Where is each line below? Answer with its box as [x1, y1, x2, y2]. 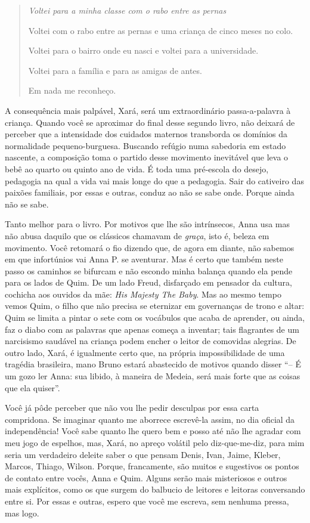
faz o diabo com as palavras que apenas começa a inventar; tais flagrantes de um [5, 323, 299, 335]
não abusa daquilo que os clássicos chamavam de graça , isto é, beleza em [5, 229, 269, 242]
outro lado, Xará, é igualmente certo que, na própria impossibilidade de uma [5, 346, 285, 358]
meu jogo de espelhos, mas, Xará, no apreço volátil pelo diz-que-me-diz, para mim [5, 437, 305, 448]
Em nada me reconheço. [28, 84, 116, 97]
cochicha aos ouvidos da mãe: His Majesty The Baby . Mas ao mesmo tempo [5, 287, 281, 300]
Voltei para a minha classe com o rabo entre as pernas [28, 4, 227, 16]
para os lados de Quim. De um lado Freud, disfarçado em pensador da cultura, [5, 276, 292, 289]
